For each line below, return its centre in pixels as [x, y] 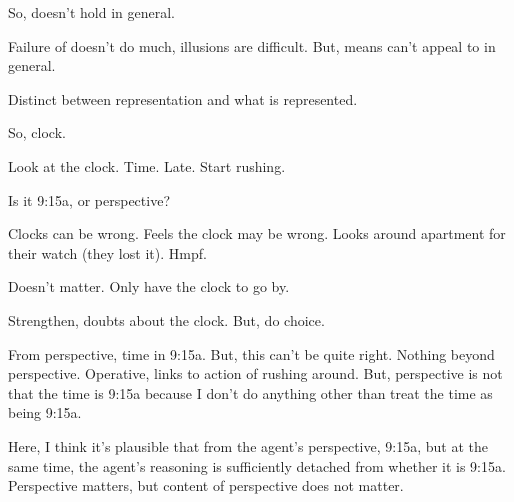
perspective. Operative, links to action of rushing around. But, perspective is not [255, 373]
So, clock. [37, 132]
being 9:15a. [45, 412]
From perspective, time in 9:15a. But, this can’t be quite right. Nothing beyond [251, 353]
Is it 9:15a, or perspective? [89, 199]
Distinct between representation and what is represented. [183, 98]
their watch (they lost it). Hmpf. [107, 252]
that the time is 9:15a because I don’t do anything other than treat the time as [250, 392]
